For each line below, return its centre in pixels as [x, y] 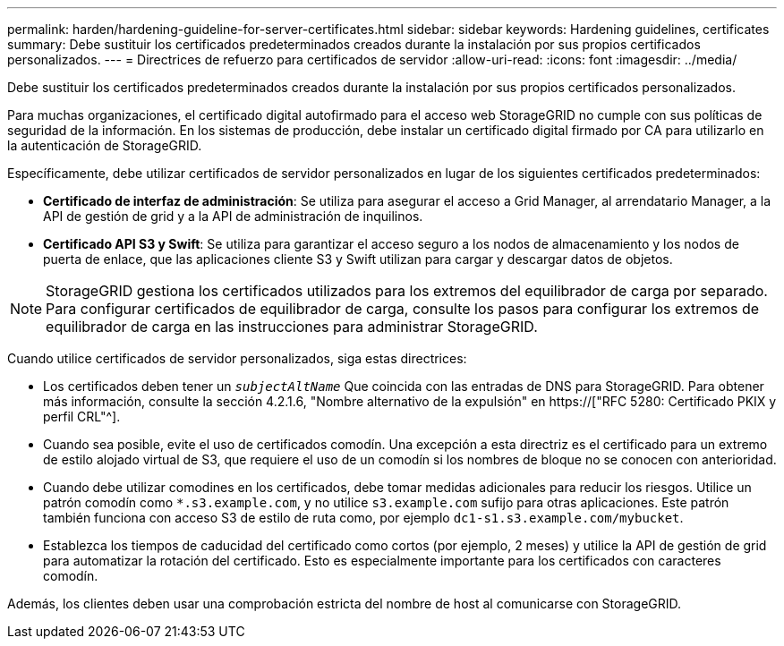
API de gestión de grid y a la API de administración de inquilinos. [233, 216]
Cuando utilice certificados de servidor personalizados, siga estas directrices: [237, 358]
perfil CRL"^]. [82, 416]
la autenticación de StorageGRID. [105, 145]
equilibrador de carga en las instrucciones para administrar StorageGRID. [292, 327]
